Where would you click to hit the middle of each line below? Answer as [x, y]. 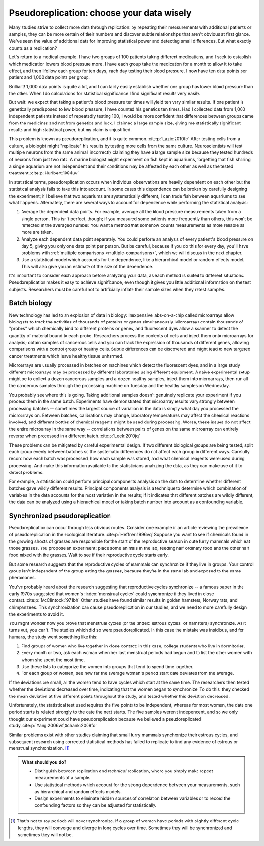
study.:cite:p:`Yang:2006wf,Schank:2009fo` [53, 726]
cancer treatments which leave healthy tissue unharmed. [66, 356]
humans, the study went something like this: [53, 637]
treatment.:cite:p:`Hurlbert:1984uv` [44, 173]
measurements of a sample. [62, 778]
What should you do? [44, 762]
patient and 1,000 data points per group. [50, 77]
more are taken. [37, 232]
